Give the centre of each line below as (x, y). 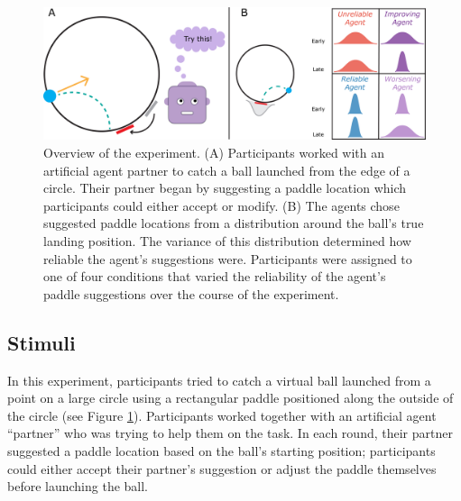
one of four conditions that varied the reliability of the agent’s (215, 276)
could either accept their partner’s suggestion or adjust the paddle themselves (222, 468)
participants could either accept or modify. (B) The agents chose (221, 205)
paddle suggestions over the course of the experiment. (191, 293)
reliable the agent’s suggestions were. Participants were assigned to (228, 258)
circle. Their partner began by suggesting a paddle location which (225, 188)
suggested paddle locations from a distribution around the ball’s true (234, 223)
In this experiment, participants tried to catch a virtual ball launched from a (219, 380)
